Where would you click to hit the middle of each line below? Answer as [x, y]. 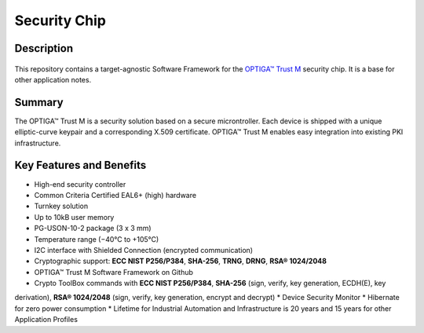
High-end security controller [80, 184]
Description [44, 48]
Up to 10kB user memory [74, 217]
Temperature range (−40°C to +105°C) [97, 239]
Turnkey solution [61, 206]
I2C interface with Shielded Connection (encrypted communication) [144, 250]
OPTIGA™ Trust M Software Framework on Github [114, 272]
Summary [39, 102]
